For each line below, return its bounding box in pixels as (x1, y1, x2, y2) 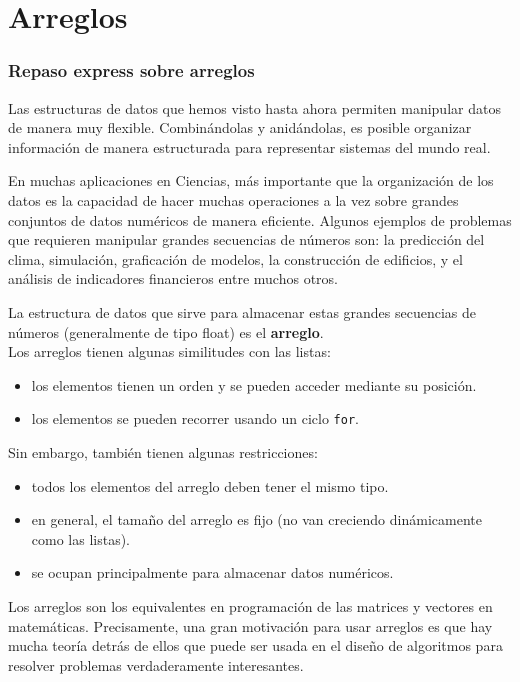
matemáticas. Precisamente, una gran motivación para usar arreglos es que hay (8, 615, 493, 636)
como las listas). (31, 528, 131, 549)
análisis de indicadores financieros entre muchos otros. (8, 268, 338, 289)
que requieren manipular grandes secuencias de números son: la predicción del (8, 229, 485, 250)
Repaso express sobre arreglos (8, 58, 255, 83)
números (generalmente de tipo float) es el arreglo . (8, 321, 324, 342)
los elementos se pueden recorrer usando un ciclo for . (31, 408, 359, 429)
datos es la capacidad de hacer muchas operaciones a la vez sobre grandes (8, 189, 459, 210)
